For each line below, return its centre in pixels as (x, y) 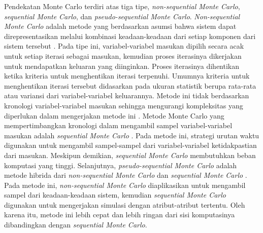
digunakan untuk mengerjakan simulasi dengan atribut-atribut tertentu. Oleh (125, 204)
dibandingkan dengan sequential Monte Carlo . (76, 225)
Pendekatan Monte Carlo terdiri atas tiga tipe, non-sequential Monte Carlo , (122, 6)
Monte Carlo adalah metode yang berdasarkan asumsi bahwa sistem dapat (120, 26)
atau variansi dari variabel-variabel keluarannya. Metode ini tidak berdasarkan (127, 95)
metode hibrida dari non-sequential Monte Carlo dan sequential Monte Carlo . (126, 175)
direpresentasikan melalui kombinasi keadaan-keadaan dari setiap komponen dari (130, 36)
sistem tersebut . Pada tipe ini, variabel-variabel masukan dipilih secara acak (124, 46)
